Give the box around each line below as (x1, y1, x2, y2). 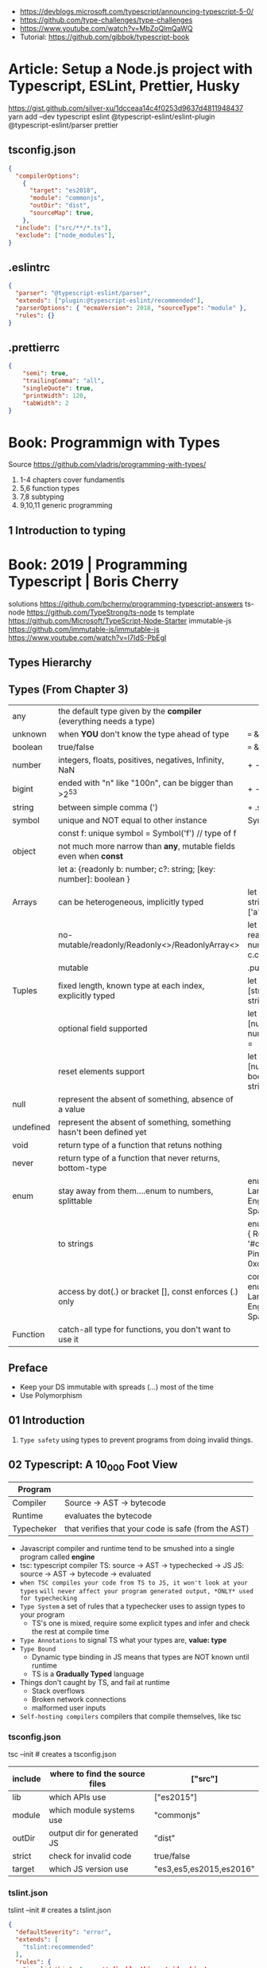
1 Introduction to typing (8, 524, 126, 537)
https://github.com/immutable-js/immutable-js (8, 624, 161, 634)
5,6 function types (19, 484, 80, 493)
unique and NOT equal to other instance (58, 815, 207, 826)
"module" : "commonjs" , (29, 194, 105, 202)
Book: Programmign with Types (8, 434, 221, 451)
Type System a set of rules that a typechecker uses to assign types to (19, 1601, 246, 1611)
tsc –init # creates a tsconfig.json (8, 1750, 117, 1759)
